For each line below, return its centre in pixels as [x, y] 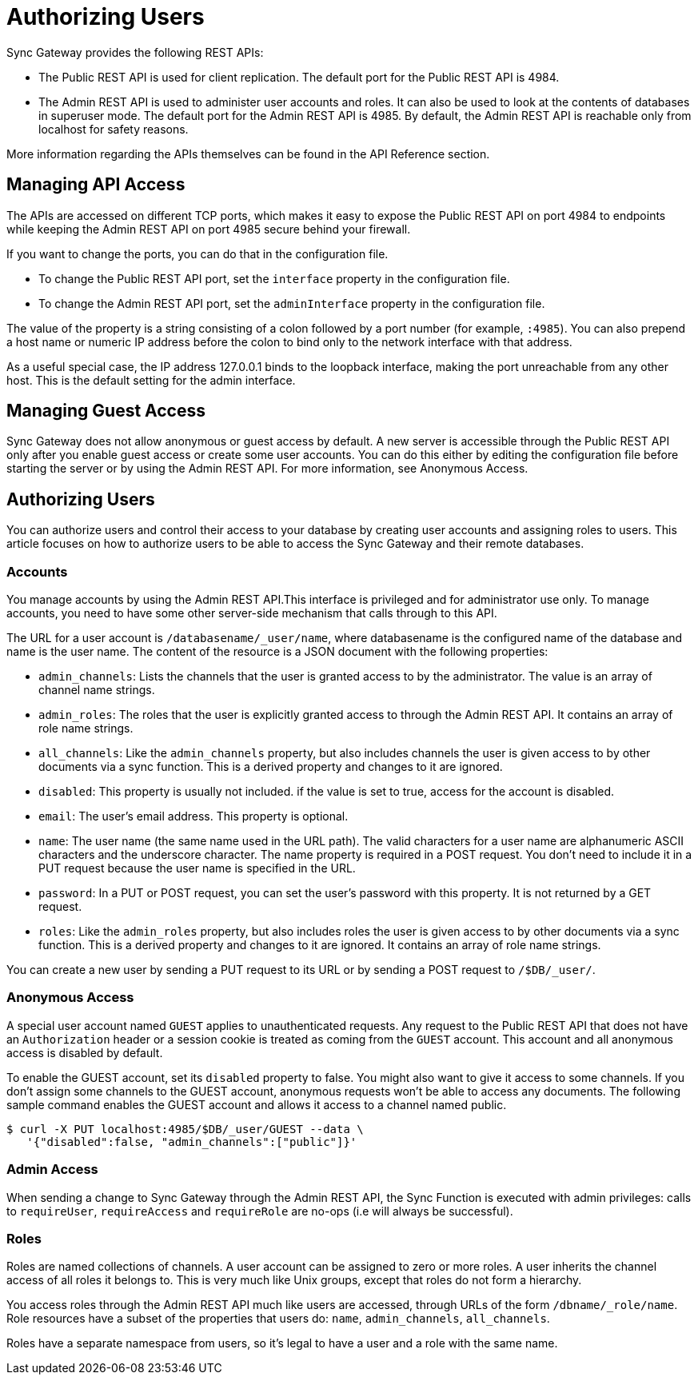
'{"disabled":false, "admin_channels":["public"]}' [192, 1142]
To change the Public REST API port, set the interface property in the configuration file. [274, 278]
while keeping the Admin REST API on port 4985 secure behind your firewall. [209, 229]
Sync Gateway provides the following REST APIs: [135, 52]
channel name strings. [97, 690]
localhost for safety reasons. [114, 129]
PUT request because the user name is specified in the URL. [197, 868]
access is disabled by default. [85, 1052]
